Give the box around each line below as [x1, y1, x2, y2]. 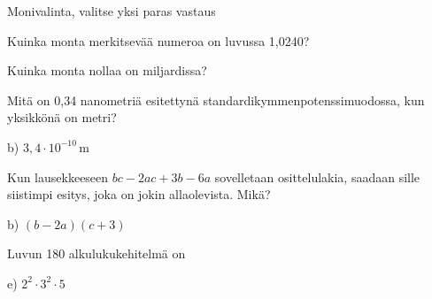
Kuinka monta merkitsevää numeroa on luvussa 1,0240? [7, 31, 310, 50]
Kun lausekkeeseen [7, 167, 109, 186]
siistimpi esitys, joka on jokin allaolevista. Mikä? [7, 185, 271, 203]
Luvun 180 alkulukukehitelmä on [7, 244, 186, 263]
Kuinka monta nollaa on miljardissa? [7, 61, 207, 80]
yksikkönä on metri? [7, 108, 117, 126]
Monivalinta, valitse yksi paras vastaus [7, 2, 216, 19]
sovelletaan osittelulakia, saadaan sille [214, 167, 420, 186]
